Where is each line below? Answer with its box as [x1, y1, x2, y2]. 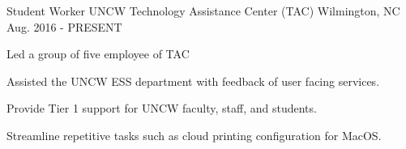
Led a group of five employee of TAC [6, 45, 190, 62]
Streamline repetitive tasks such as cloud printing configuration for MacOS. [6, 126, 382, 143]
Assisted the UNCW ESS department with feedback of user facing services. [6, 72, 380, 89]
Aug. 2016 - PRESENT [6, 18, 122, 35]
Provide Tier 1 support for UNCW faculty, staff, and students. [6, 100, 317, 117]
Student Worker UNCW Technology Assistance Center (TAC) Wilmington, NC [6, 2, 400, 19]
